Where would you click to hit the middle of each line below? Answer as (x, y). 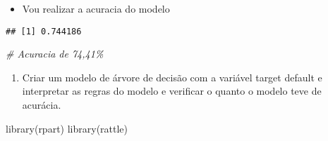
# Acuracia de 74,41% (55, 54)
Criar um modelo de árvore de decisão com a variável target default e (172, 77)
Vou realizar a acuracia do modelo (96, 8)
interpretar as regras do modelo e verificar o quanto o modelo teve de (172, 91)
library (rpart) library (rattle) (67, 128)
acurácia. (42, 105)
